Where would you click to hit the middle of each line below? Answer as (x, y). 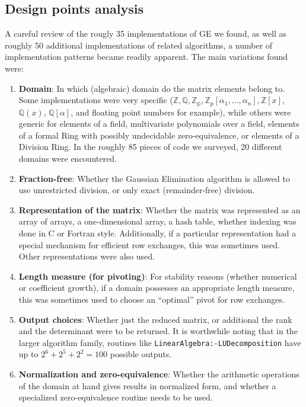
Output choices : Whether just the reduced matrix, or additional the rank (155, 319)
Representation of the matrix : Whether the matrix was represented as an (160, 209)
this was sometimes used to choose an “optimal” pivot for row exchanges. (152, 299)
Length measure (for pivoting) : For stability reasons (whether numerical (158, 276)
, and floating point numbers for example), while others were (181, 112)
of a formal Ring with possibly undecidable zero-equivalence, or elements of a (159, 135)
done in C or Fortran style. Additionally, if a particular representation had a (157, 233)
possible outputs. (141, 354)
